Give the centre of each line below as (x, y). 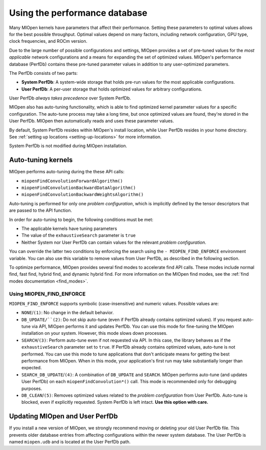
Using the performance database (78, 13)
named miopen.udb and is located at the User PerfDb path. (70, 442)
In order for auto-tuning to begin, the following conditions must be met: (81, 220)
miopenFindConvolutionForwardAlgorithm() (72, 181)
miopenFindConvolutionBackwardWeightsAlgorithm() (83, 195)
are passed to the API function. (41, 210)
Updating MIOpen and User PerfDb (64, 416)
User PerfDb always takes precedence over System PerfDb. (70, 98)
